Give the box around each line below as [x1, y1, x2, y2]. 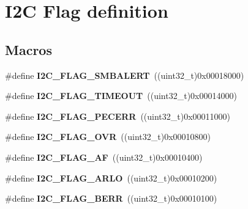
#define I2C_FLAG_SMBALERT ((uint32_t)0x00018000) [5, 68, 244, 81]
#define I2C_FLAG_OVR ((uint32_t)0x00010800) [5, 130, 211, 143]
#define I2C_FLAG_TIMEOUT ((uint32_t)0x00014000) [5, 89, 237, 102]
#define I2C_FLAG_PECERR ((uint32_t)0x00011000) [5, 109, 231, 122]
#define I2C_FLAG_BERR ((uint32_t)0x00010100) [5, 192, 217, 205]
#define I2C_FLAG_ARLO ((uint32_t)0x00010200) [5, 171, 217, 184]
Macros [5, 40, 52, 59]
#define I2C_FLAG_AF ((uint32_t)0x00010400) [5, 150, 203, 163]
